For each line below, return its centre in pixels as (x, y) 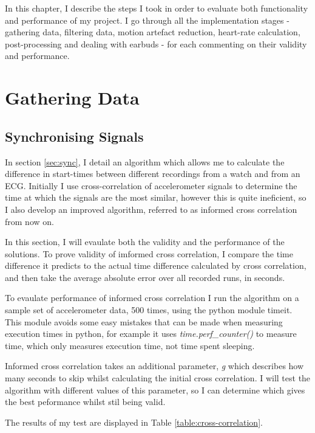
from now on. (29, 221)
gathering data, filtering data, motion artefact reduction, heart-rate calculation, (153, 32)
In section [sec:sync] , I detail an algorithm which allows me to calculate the (145, 161)
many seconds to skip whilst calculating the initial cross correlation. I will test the (158, 378)
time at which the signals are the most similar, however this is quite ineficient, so (156, 197)
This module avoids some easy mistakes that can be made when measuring (144, 321)
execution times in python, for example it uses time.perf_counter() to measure (151, 334)
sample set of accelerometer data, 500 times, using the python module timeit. (149, 310)
